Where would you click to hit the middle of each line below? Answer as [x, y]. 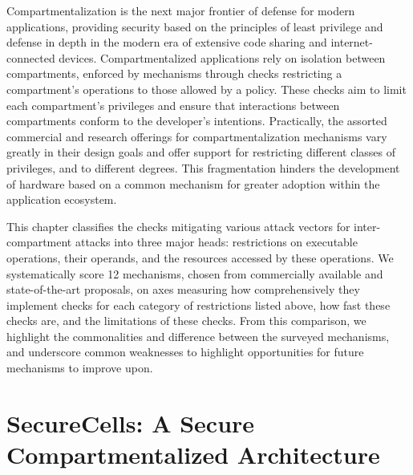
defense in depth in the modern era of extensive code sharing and [167, 42]
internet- [352, 42]
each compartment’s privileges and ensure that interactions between [173, 105]
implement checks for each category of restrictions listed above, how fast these [198, 304]
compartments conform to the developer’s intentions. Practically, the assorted [197, 121]
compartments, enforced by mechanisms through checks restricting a [174, 73]
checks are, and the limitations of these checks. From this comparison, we [186, 321]
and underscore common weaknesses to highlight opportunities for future [185, 352]
